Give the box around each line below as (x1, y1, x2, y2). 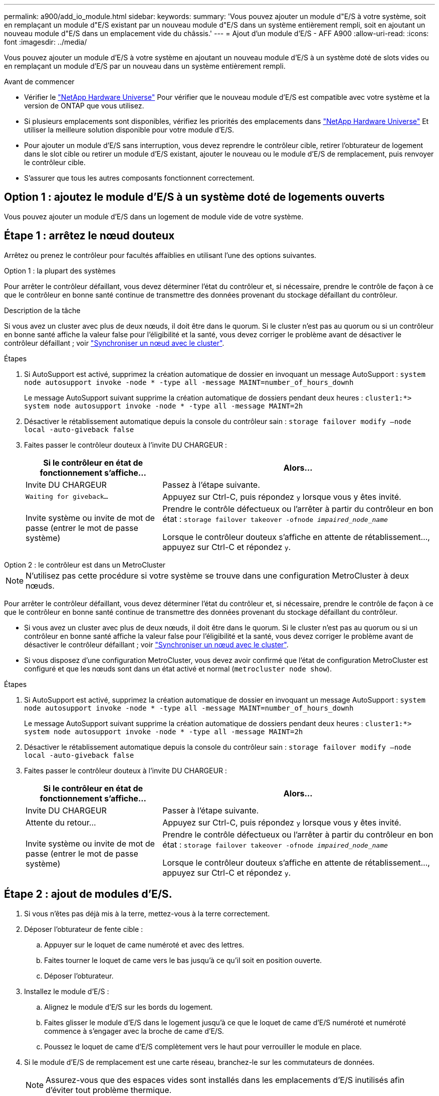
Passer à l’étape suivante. (162, 805, 259, 815)
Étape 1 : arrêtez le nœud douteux (4, 229, 175, 242)
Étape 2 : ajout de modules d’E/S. (4, 888, 172, 901)
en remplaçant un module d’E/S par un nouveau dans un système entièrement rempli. (4, 62, 286, 70)
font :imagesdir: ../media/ (4, 38, 87, 46)
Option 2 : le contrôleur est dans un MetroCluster (4, 560, 166, 569)
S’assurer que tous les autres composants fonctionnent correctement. (24, 174, 255, 182)
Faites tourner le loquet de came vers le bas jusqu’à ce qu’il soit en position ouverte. (44, 955, 322, 965)
